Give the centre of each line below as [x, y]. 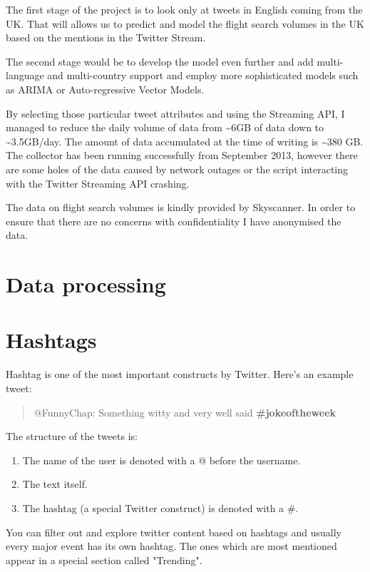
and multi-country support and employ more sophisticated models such [203, 75]
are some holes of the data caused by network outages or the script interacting [177, 169]
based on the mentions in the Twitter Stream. [106, 37]
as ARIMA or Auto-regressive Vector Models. [105, 89]
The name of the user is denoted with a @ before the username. [161, 460]
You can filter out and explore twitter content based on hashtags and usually [174, 532]
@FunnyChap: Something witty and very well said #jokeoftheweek [185, 412]
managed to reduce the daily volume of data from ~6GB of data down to [165, 127]
